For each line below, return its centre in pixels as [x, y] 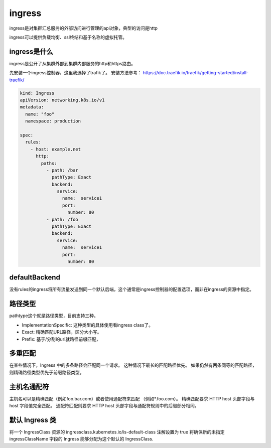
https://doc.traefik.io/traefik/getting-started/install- [196, 73]
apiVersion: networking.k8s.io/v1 [62, 100]
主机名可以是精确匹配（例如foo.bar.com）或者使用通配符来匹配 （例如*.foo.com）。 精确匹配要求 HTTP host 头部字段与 [132, 398]
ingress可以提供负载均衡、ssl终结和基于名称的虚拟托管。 [68, 37]
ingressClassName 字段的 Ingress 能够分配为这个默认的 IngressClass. [81, 439]
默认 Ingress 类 [33, 420]
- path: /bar [62, 170]
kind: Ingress [37, 93]
